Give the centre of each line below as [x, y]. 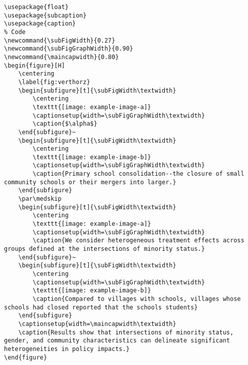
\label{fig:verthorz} [54, 82]
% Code [15, 32]
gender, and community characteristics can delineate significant [117, 341]
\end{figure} [26, 357]
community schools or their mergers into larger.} [90, 182]
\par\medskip [40, 199]
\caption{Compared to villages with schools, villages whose [137, 299]
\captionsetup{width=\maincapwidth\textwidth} [97, 324]
